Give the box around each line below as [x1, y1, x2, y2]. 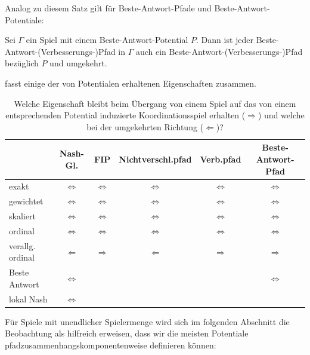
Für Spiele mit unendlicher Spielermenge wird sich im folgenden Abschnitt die [5, 315, 290, 328]
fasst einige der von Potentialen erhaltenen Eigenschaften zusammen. [5, 76, 256, 89]
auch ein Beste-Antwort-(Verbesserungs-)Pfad [135, 45, 303, 57]
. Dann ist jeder [196, 33, 254, 46]
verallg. [9, 239, 36, 252]
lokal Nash [9, 292, 48, 305]
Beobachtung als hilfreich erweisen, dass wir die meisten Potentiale [5, 327, 249, 339]
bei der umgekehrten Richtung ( [86, 120, 204, 133]
